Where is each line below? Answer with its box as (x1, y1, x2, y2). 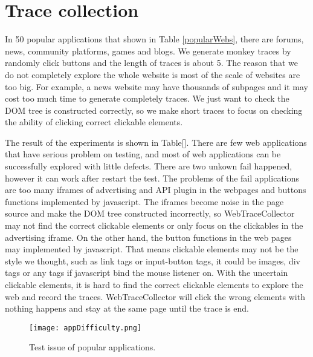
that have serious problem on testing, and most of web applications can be (5, 148, 281, 160)
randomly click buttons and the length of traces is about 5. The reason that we (5, 56, 298, 69)
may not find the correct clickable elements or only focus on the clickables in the (5, 219, 303, 232)
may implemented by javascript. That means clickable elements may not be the (5, 243, 298, 255)
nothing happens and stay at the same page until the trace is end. (5, 302, 250, 315)
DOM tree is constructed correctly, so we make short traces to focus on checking (5, 103, 303, 116)
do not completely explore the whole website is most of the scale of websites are (5, 68, 300, 80)
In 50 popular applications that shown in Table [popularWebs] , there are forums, (5, 33, 304, 45)
